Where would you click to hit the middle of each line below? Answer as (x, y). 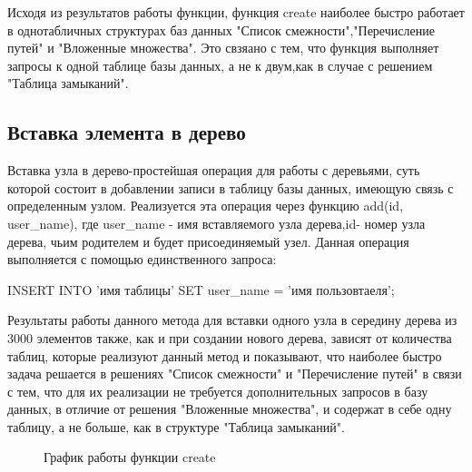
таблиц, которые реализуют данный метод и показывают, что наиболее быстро (225, 355)
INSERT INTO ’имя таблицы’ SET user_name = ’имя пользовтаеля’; (201, 289)
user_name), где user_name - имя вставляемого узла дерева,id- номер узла (216, 223)
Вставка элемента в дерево (127, 132)
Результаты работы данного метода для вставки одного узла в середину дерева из (232, 320)
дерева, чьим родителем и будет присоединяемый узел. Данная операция (208, 241)
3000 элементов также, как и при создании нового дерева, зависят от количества (230, 337)
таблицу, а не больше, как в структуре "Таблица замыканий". (176, 426)
